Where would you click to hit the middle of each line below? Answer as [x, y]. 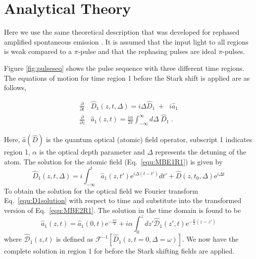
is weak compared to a [38, 51]
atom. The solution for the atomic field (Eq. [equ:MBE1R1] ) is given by [113, 161]
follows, [15, 87]
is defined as [75, 239]
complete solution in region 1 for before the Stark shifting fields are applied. [119, 251]
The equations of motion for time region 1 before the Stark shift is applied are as [127, 78]
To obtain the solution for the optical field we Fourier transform [101, 190]
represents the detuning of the [201, 152]
